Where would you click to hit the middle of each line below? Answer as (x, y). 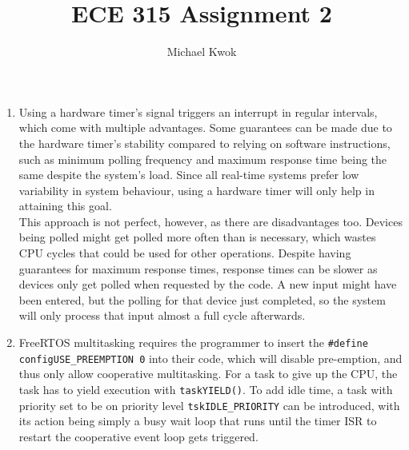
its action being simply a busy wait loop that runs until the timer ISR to (198, 421)
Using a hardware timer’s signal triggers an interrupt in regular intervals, (198, 112)
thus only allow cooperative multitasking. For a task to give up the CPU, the (208, 374)
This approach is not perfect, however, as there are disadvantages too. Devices (211, 221)
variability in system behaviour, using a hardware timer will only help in (196, 190)
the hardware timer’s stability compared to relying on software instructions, (204, 143)
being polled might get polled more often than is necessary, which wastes (197, 237)
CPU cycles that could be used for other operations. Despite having (185, 253)
